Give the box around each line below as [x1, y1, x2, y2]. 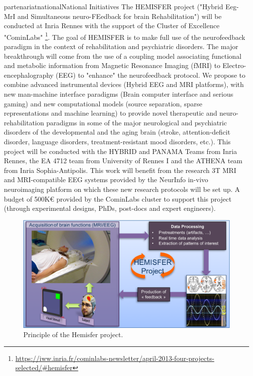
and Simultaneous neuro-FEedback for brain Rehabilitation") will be [18, 11, 222, 21]
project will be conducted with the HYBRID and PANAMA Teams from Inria [4, 146, 237, 156]
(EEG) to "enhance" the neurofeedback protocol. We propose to [55, 69, 246, 80]
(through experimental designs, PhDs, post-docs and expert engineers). [4, 203, 216, 213]
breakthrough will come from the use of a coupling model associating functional [4, 51, 242, 61]
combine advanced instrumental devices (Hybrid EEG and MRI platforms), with [4, 79, 244, 89]
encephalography [4, 69, 54, 80]
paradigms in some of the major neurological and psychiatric [46, 117, 227, 127]
